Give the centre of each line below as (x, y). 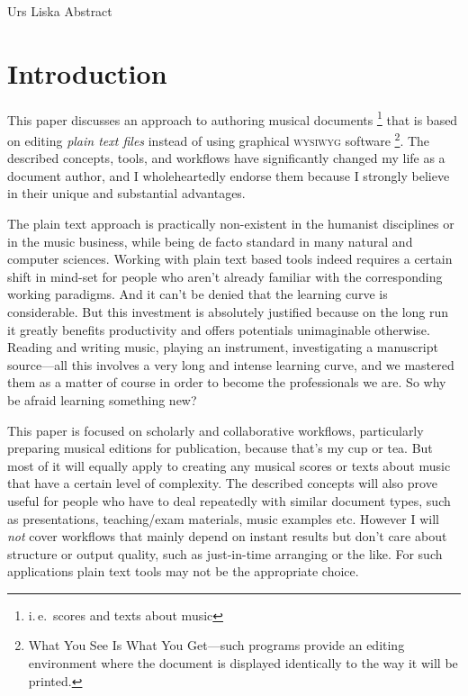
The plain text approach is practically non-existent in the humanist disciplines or (231, 223)
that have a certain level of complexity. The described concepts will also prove (222, 483)
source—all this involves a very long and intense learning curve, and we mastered (231, 364)
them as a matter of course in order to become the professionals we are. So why (227, 382)
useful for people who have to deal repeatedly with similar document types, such (229, 500)
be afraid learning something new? (102, 399)
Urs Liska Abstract (60, 11)
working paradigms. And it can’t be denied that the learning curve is (198, 294)
